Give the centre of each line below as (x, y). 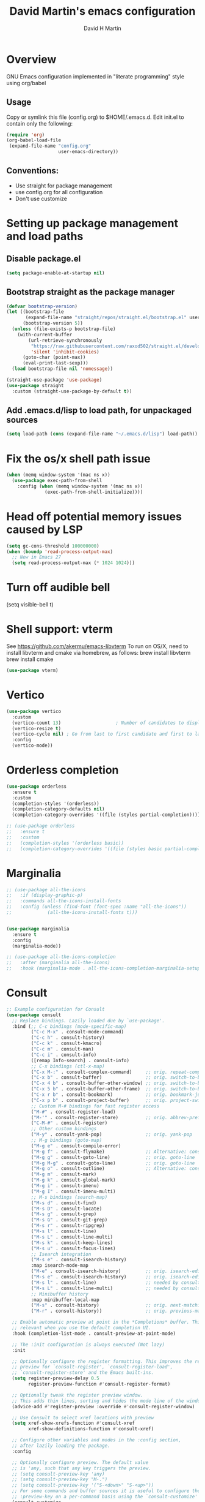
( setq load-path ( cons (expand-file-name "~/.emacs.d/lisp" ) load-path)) (102, 434)
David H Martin (103, 28)
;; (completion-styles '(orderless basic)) (65, 843)
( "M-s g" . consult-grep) (64, 1214)
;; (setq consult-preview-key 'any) (58, 1474)
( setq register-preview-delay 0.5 (56, 1379)
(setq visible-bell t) (30, 605)
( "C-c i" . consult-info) (64, 1055)
